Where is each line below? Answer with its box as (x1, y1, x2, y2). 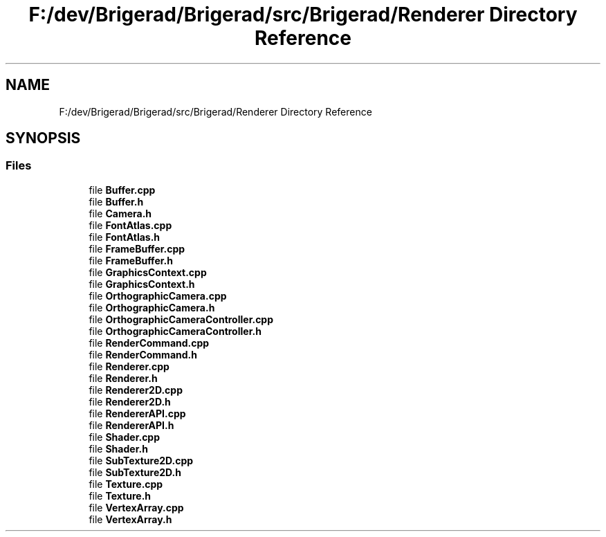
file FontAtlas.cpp (89, 219, 172, 231)
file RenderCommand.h (89, 348, 197, 361)
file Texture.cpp (89, 477, 163, 490)
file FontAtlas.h (89, 230, 160, 243)
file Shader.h (89, 442, 148, 455)
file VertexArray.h (89, 513, 172, 525)
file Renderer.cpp (89, 360, 169, 372)
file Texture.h (89, 489, 151, 502)
